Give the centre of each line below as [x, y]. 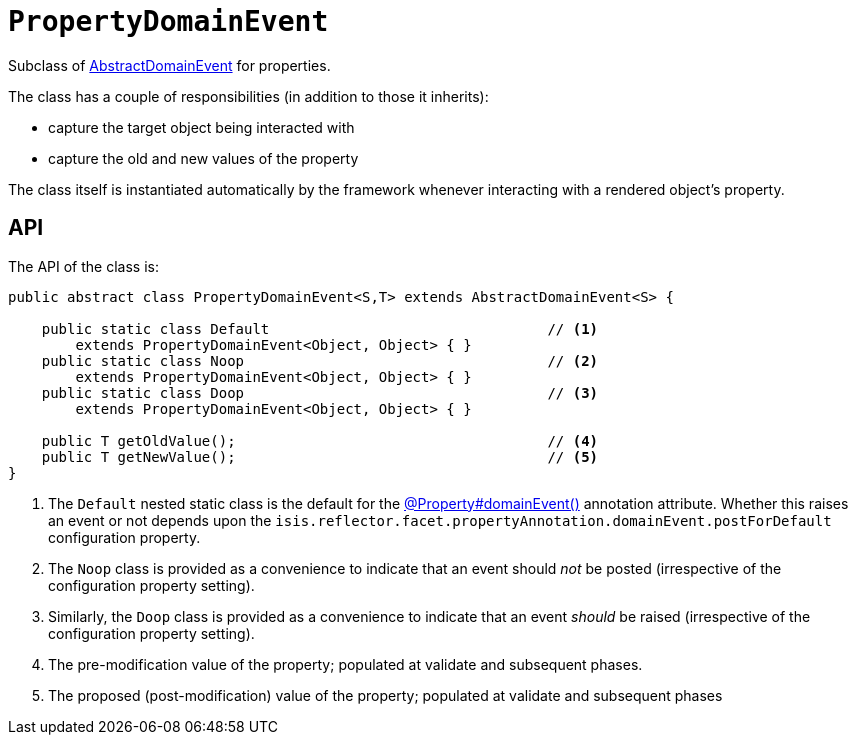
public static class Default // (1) [320, 328]
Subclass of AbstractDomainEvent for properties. [169, 65]
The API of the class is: [83, 266]
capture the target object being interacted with [201, 127]
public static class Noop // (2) [320, 360]
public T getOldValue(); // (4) [320, 440]
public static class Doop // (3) [320, 392]
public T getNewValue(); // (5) [320, 456]
